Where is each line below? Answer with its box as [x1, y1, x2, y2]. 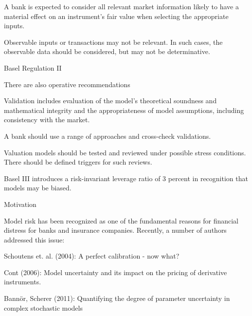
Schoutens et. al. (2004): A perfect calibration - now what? [4, 251, 180, 261]
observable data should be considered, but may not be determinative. [4, 46, 210, 56]
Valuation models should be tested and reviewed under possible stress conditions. [4, 147, 246, 157]
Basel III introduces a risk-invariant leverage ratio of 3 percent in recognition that [4, 173, 248, 183]
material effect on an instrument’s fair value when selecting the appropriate [4, 11, 229, 21]
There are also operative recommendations [4, 79, 130, 89]
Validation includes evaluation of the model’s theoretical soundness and [4, 95, 217, 106]
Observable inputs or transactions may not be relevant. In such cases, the [4, 37, 223, 47]
